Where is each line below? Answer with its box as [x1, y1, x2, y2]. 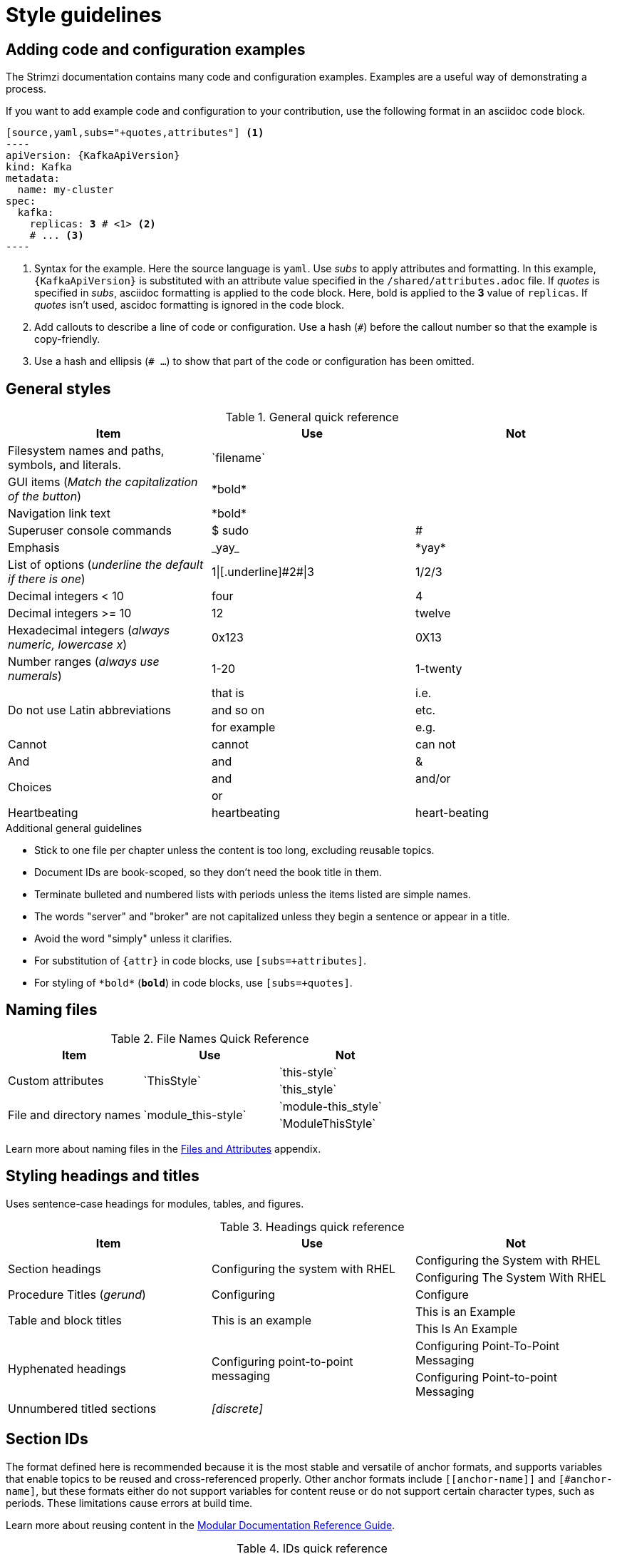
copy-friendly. [34, 333, 100, 346]
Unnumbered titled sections [8, 1401, 157, 1416]
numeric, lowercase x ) [8, 637, 128, 652]
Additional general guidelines [6, 822, 142, 835]
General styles [6, 379, 111, 398]
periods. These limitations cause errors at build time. [6, 1496, 253, 1509]
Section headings [8, 1261, 101, 1276]
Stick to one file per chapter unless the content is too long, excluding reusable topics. [34, 844, 435, 857]
